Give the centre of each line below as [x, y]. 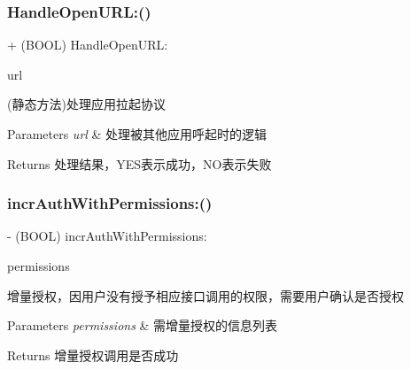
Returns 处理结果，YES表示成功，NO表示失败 [140, 163]
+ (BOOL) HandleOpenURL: [88, 45]
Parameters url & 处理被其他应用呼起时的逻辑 [137, 134]
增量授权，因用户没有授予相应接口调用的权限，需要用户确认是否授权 [205, 295]
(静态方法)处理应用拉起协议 [86, 104]
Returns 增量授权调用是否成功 [93, 355]
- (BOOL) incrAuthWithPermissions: [107, 236]
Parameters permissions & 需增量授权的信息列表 [143, 325]
